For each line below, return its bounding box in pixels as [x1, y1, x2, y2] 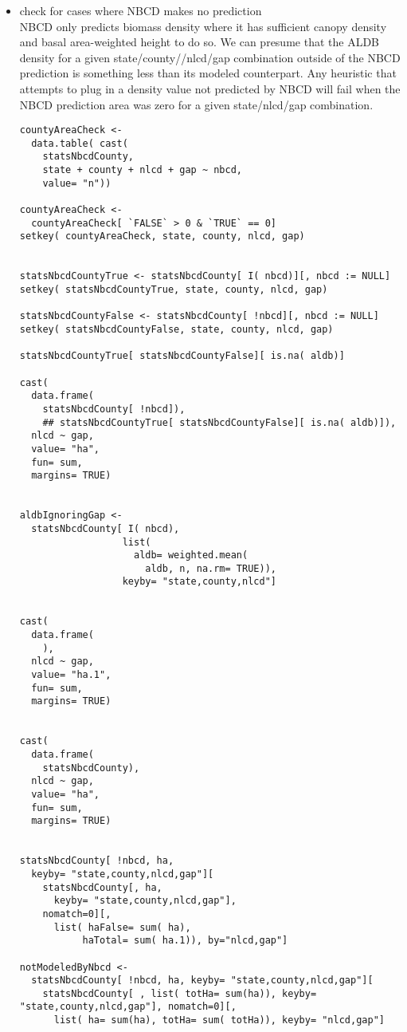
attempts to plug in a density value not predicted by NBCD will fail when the [19, 80, 401, 97]
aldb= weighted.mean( [133, 549, 249, 561]
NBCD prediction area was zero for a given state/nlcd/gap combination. [19, 96, 374, 112]
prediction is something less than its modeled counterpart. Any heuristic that [19, 65, 397, 81]
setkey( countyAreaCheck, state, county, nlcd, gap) [19, 230, 305, 242]
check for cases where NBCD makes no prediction [19, 2, 262, 18]
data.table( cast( [31, 137, 128, 149]
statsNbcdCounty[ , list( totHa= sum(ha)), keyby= [42, 987, 317, 999]
